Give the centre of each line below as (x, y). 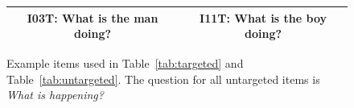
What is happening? (55, 95)
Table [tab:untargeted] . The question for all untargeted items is (163, 79)
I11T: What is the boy (263, 17)
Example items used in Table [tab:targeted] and (125, 63)
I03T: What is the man (93, 17)
